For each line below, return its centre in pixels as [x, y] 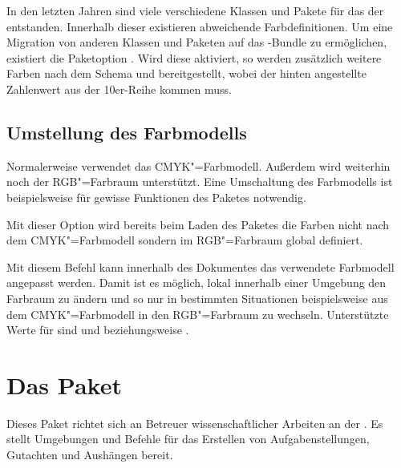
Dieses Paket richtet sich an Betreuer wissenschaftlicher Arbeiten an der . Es [195, 423]
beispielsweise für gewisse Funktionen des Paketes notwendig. [156, 197]
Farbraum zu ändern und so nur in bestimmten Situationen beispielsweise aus [197, 298]
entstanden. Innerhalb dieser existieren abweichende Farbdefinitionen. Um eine [200, 26]
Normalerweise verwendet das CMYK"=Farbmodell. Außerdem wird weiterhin [198, 165]
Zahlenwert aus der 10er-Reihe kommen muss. [119, 89]
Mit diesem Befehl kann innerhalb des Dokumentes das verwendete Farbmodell [200, 266]
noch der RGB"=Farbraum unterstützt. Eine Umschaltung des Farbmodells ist [200, 182]
